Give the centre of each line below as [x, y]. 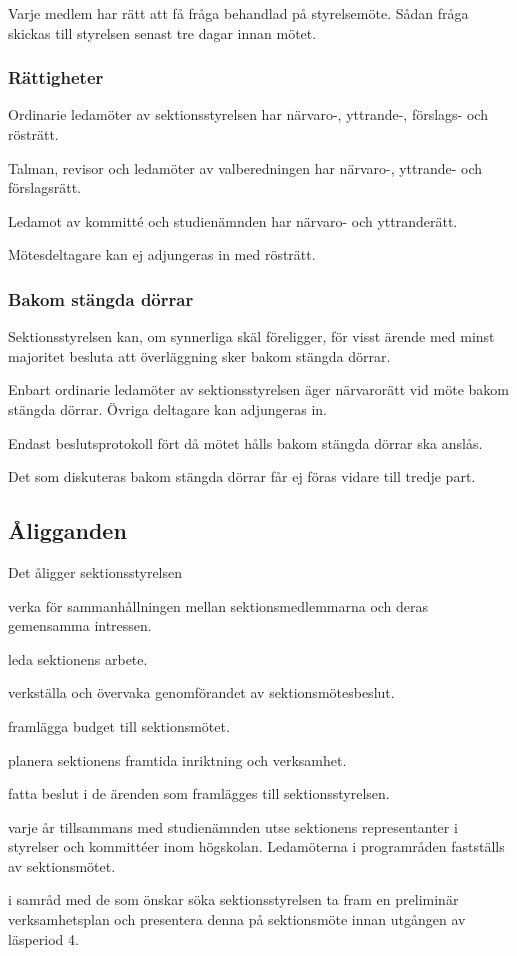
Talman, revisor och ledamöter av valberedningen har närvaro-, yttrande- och [245, 167]
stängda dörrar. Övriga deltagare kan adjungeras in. [167, 408]
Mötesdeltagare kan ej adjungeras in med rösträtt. [162, 254]
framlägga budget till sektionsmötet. [119, 725]
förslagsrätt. [44, 187]
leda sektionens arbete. [78, 658]
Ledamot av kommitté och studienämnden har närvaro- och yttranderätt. [233, 220]
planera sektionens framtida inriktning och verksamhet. [177, 759]
